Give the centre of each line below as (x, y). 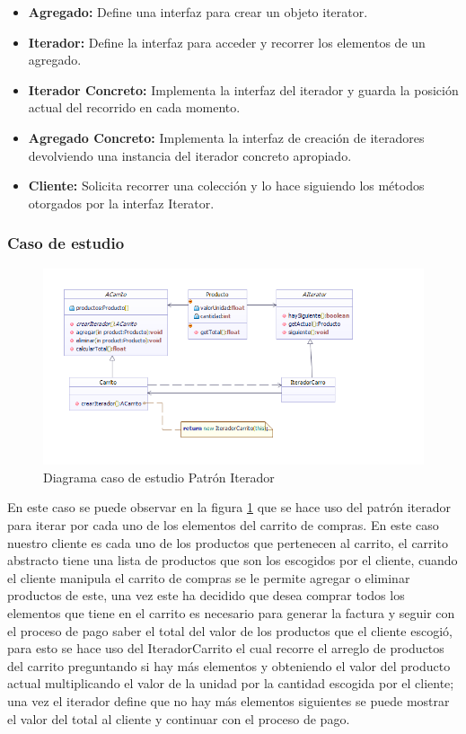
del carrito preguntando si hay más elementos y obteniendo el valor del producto (229, 665)
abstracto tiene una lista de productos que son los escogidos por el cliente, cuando (233, 560)
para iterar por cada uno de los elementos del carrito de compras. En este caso (223, 524)
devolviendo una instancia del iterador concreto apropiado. (190, 155)
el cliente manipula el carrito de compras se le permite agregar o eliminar (209, 577)
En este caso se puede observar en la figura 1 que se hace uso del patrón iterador (229, 507)
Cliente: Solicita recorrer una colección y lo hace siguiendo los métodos (226, 186)
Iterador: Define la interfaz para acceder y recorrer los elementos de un (227, 42)
